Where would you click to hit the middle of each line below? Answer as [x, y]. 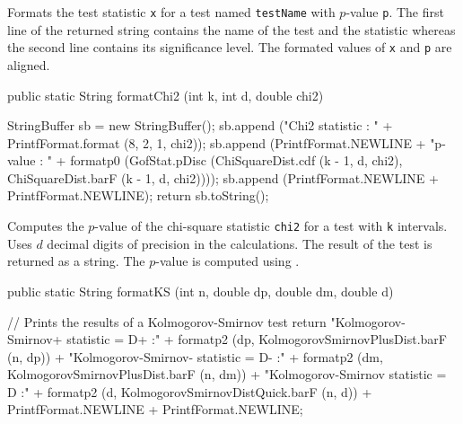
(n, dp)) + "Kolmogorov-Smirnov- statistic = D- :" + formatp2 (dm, [195, 356]
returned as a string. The [76, 261]
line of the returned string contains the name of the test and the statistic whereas [231, 29]
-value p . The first [395, 12]
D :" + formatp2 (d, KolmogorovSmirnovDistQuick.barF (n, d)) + [190, 391]
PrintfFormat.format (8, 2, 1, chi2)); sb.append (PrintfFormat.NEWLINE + [217, 142]
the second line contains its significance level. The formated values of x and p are [230, 47]
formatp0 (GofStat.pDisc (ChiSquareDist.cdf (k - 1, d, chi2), [236, 160]
